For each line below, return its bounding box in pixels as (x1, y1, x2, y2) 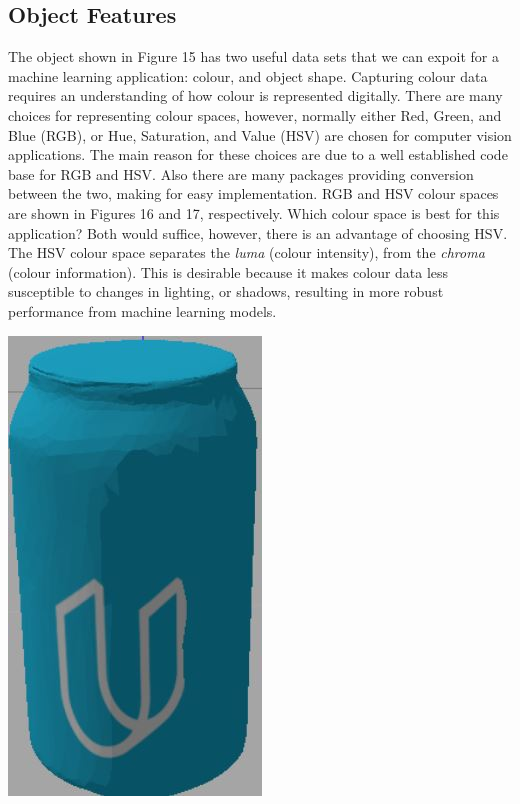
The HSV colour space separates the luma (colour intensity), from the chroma (8, 242, 485, 263)
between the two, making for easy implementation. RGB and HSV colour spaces (8, 183, 499, 204)
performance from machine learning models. (8, 300, 277, 321)
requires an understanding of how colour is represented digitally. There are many (8, 85, 503, 106)
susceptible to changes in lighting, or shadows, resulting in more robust (8, 281, 444, 302)
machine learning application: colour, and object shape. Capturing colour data (8, 65, 488, 86)
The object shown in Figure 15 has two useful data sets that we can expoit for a (8, 46, 500, 67)
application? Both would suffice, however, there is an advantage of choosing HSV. (8, 222, 508, 243)
